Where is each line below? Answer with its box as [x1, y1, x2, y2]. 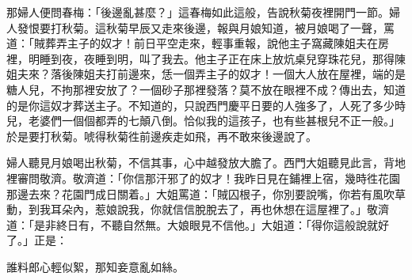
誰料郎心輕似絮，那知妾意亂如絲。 [6, 258, 184, 274]
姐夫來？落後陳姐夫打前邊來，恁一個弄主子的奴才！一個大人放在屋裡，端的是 [6, 66, 406, 82]
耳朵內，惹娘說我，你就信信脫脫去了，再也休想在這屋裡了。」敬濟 [50, 201, 389, 218]
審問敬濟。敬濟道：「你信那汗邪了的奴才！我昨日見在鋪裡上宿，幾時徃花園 [17, 169, 400, 186]
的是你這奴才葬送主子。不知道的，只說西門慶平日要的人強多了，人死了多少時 [6, 96, 406, 113]
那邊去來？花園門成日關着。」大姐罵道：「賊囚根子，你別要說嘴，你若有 [6, 185, 372, 202]
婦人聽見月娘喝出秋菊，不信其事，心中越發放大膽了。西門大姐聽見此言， [6, 154, 383, 171]
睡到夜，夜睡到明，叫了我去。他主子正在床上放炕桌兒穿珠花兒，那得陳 [39, 50, 406, 66]
